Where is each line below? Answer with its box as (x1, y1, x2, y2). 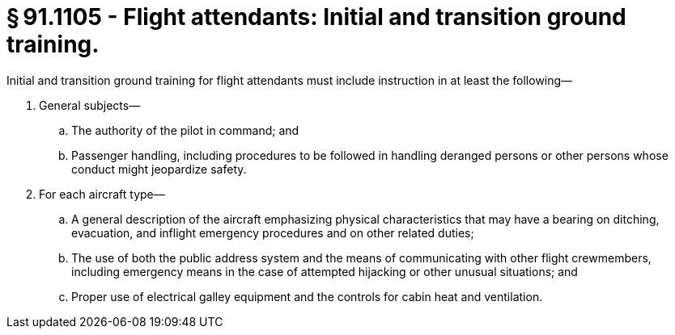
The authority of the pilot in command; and (71, 123, 299, 137)
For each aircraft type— (39, 186, 165, 201)
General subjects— (39, 98, 141, 112)
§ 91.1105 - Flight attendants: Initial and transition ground (6, 3, 626, 31)
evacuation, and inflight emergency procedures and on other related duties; (71, 225, 474, 240)
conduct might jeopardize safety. (71, 161, 247, 176)
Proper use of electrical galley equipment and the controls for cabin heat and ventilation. (71, 289, 543, 304)
